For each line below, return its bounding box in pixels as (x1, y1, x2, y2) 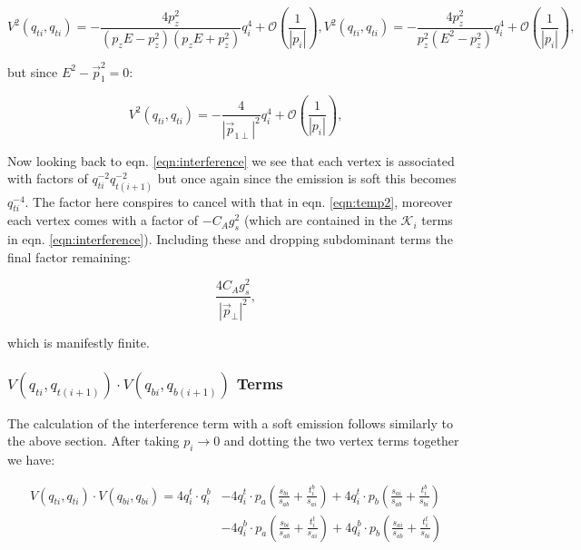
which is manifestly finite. (7, 332, 150, 351)
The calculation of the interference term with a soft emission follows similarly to (7, 413, 453, 432)
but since (7, 62, 58, 81)
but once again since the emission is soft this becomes (157, 169, 457, 188)
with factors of (7, 169, 88, 188)
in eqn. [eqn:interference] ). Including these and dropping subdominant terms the (7, 230, 453, 249)
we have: (7, 449, 55, 468)
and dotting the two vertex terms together (223, 431, 459, 450)
